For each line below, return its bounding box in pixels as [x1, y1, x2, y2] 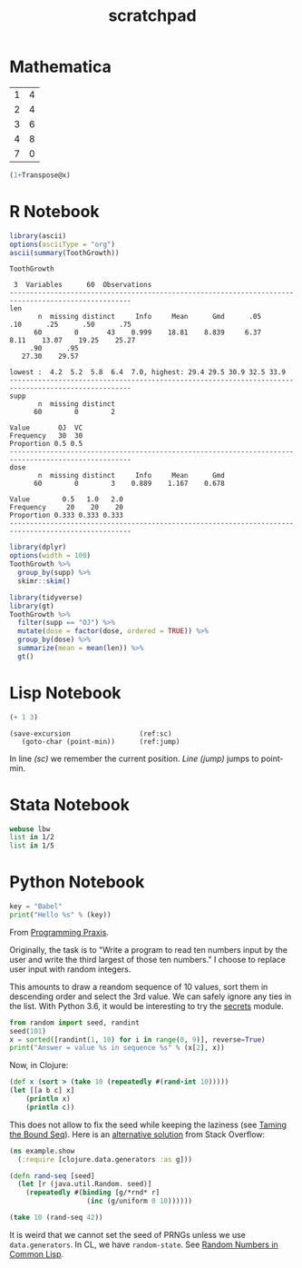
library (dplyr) [9, 542, 67, 552]
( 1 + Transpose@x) [9, 170, 71, 180]
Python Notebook [9, 872, 145, 893]
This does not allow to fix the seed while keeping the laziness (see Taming [9, 1119, 287, 1130]
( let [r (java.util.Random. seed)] [17, 1180, 152, 1189]
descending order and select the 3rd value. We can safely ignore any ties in [9, 991, 292, 1002]
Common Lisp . [9, 1248, 64, 1259]
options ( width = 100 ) [9, 551, 92, 560]
